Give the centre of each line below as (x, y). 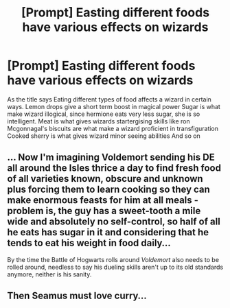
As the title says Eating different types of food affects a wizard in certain (109, 99)
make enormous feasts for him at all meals (100, 200)
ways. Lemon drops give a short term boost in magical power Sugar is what (114, 106)
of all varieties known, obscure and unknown (105, 179)
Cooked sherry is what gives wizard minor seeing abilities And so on (104, 136)
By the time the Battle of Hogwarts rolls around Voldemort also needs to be (113, 259)
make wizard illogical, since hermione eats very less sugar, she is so (104, 114)
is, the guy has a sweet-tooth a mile (123, 211)
